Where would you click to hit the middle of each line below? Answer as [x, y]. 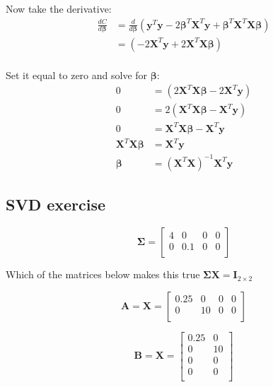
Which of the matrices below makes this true [103, 274]
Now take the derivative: [59, 8]
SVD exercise [56, 204]
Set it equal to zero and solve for [77, 75]
